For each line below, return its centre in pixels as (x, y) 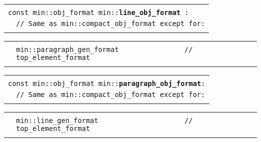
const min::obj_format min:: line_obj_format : (99, 12)
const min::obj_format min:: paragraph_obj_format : (107, 83)
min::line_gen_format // (104, 120)
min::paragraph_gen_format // (104, 49)
